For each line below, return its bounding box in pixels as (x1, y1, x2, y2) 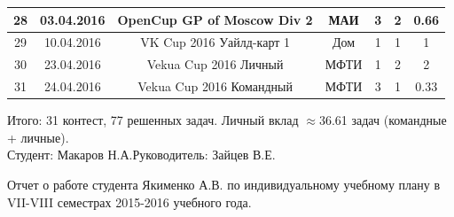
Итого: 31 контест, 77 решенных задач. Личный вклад (7, 111, 299, 129)
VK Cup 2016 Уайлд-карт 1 (140, 33, 290, 51)
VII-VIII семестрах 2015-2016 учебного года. (7, 192, 252, 211)
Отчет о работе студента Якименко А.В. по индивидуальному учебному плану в (7, 174, 441, 193)
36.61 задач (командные (318, 111, 447, 129)
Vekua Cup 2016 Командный (137, 77, 293, 96)
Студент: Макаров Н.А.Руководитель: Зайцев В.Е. (7, 145, 276, 164)
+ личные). (7, 128, 69, 146)
